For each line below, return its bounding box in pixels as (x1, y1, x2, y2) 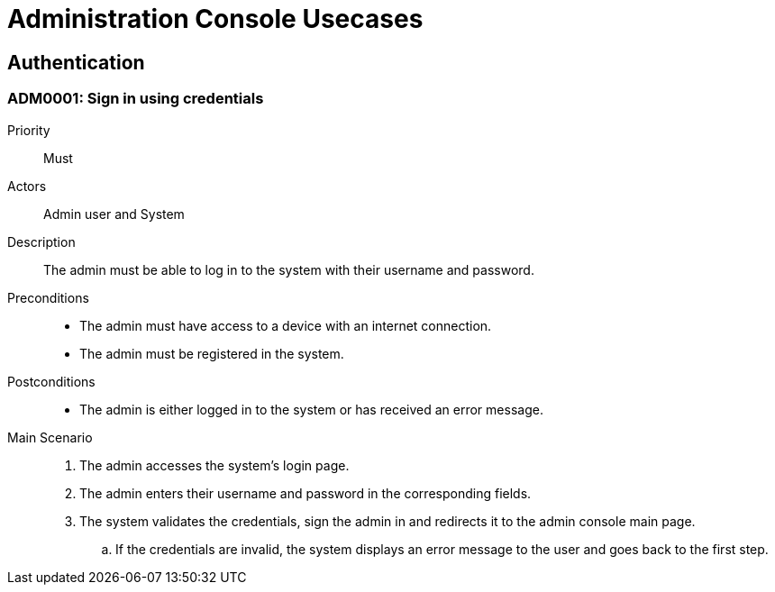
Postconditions (7, 373, 96, 389)
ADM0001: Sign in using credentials (7, 89, 264, 108)
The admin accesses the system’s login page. (79, 457, 350, 473)
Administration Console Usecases (7, 4, 424, 34)
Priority (7, 122, 50, 138)
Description (7, 233, 76, 250)
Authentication (7, 50, 145, 74)
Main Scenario (7, 429, 93, 445)
